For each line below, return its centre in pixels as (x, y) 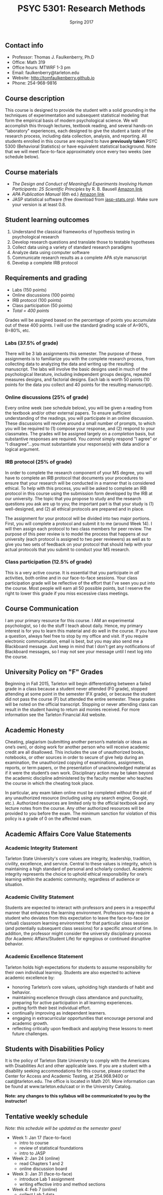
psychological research (35, 236)
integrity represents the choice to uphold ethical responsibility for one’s (76, 874)
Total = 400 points (31, 311)
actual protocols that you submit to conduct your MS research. (67, 549)
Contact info (24, 45)
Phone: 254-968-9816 (34, 83)
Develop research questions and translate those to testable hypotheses (83, 242)
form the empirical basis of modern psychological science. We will (72, 120)
